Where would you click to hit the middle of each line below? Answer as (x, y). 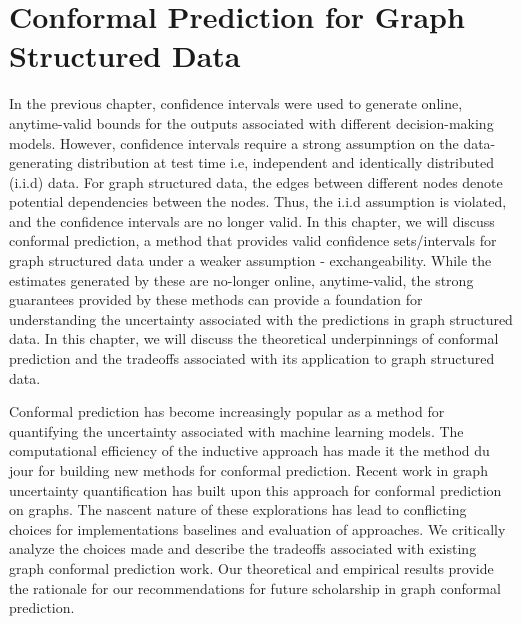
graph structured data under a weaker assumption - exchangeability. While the (250, 260)
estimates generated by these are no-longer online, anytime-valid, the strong (241, 279)
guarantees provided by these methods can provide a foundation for (216, 299)
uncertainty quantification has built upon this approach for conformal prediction (255, 489)
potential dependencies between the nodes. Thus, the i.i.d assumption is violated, (258, 201)
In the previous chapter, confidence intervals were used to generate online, (236, 103)
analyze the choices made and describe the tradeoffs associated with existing (243, 548)
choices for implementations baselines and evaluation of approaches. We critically (257, 528)
